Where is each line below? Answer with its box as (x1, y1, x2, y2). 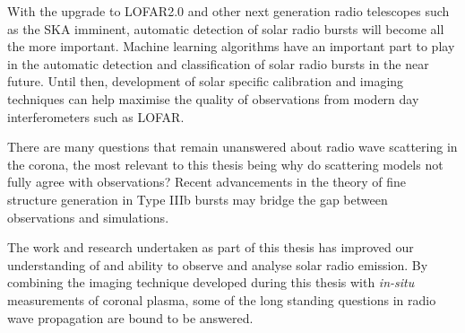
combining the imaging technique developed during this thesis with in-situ (7, 273, 415, 292)
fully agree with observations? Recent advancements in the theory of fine (7, 172, 407, 191)
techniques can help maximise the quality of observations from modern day (7, 89, 419, 108)
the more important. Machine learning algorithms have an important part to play (7, 37, 455, 56)
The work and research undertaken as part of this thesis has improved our (7, 238, 414, 257)
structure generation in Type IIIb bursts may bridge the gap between (7, 189, 388, 208)
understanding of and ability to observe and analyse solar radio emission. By (7, 255, 428, 274)
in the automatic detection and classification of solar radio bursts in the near (7, 54, 429, 73)
